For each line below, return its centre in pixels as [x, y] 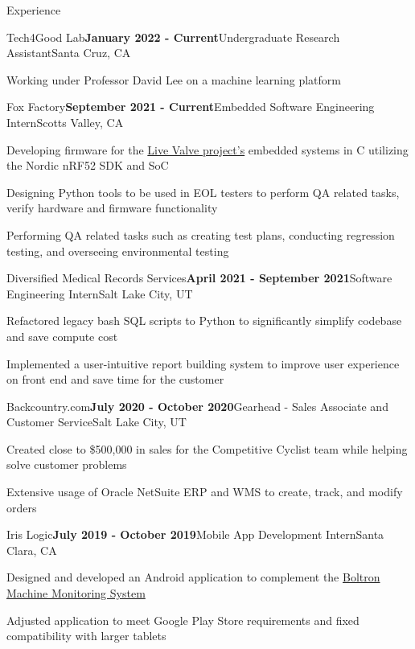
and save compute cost [62, 336]
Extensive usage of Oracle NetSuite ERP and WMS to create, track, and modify [205, 492]
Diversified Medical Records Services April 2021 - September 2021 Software [199, 278]
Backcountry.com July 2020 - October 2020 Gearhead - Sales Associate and [197, 406]
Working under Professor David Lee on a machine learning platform [174, 79]
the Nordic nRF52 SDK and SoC [88, 165]
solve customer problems [67, 464]
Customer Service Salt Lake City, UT [97, 422]
